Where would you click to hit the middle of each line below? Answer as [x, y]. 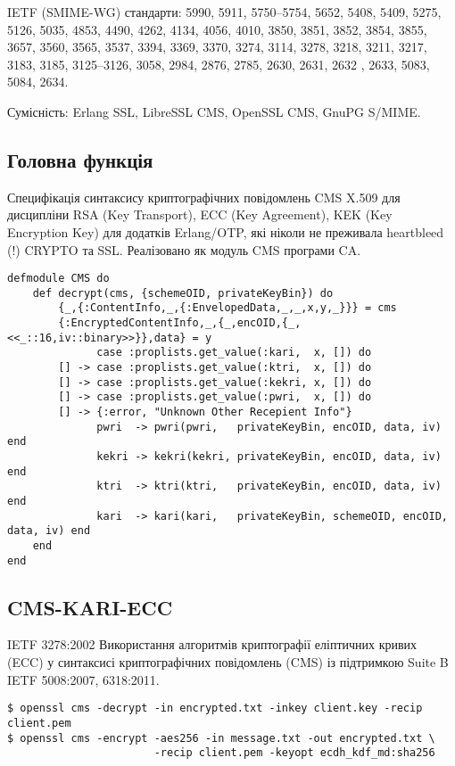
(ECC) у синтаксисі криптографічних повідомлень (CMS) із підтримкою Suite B [228, 662]
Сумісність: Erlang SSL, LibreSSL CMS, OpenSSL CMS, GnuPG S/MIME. [214, 111]
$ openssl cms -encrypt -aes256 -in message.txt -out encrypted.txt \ [221, 738]
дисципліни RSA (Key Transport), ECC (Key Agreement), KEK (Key [200, 214]
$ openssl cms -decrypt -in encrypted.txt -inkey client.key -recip [215, 708]
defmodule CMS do [58, 279]
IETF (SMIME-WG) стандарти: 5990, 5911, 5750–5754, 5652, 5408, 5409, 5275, [224, 12]
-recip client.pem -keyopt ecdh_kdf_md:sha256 [294, 753]
